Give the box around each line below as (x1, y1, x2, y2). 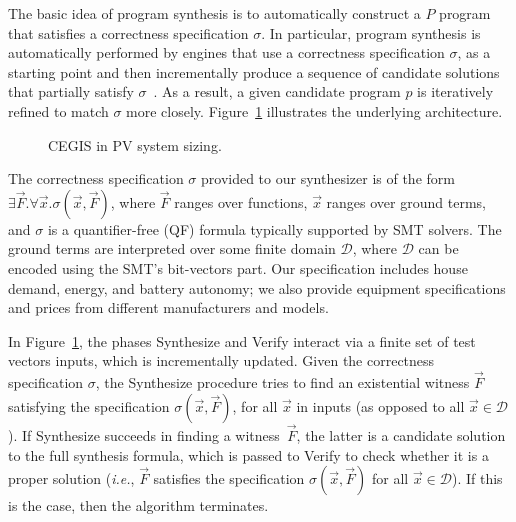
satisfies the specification (153, 468, 305, 489)
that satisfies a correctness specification (8, 22, 249, 43)
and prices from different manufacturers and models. (8, 297, 329, 318)
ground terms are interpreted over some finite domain (8, 238, 336, 259)
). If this (451, 468, 503, 489)
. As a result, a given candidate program (153, 81, 401, 102)
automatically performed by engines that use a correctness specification (8, 42, 445, 63)
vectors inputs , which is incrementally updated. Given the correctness (8, 350, 435, 371)
